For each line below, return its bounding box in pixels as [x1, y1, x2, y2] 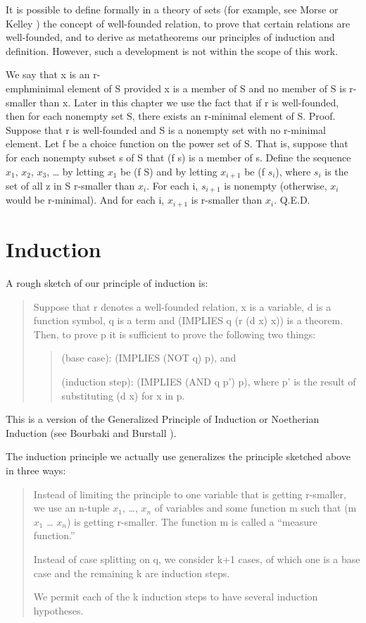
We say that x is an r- [6, 67, 101, 82]
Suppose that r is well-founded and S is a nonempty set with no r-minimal [6, 122, 327, 137]
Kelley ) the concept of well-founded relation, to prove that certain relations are [6, 16, 351, 30]
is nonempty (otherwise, [224, 178, 327, 192]
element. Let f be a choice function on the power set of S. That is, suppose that [6, 136, 348, 151]
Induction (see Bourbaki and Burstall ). [6, 425, 177, 440]
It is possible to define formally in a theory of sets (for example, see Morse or [6, 2, 339, 16]
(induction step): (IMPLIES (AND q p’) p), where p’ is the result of [61, 374, 356, 388]
